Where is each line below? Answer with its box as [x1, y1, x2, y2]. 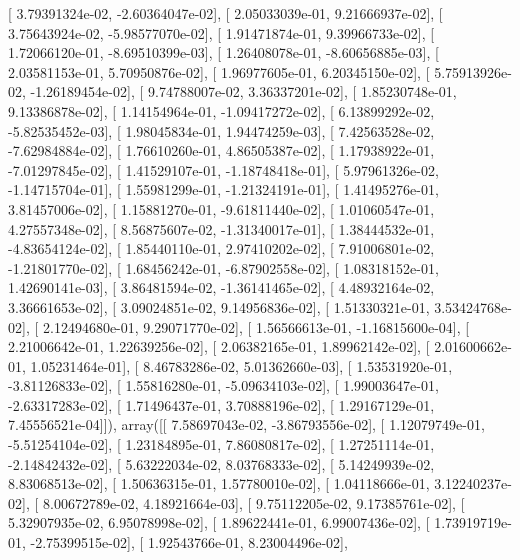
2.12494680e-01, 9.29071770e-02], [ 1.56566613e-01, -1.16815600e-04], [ [42, 316, 470, 337]
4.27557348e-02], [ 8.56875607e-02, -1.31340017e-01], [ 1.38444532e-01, [8, 218, 435, 239]
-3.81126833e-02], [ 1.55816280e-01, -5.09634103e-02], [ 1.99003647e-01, [8, 375, 439, 396]
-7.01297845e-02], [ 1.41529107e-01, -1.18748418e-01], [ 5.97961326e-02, [8, 159, 439, 180]
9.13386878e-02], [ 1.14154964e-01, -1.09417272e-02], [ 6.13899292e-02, [8, 100, 435, 121]
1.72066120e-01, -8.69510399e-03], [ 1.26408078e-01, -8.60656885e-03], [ [8, 42, 439, 63]
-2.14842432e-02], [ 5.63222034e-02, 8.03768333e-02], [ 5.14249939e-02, [8, 453, 435, 474]
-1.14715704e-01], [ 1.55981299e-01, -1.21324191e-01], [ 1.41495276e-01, [8, 179, 439, 200]
